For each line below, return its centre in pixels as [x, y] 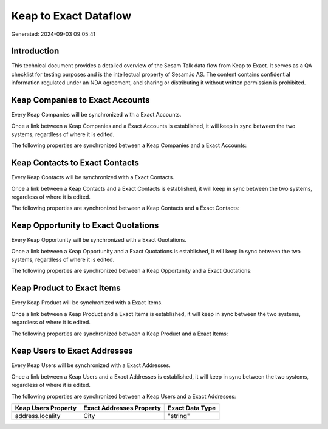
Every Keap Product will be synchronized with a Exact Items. [87, 303]
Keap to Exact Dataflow [71, 16]
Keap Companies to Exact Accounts [80, 100]
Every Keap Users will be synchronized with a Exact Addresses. [91, 365]
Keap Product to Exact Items [66, 288]
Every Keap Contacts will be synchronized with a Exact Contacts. [93, 177]
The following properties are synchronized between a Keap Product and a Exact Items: [120, 334]
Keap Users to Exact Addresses [72, 351]
